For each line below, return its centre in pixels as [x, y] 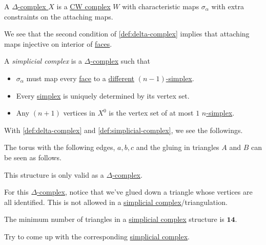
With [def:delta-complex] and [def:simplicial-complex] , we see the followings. [124, 130]
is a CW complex [84, 6]
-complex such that [120, 61]
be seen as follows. [33, 157]
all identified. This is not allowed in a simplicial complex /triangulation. [116, 202]
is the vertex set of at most [151, 113]
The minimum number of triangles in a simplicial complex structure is [114, 219]
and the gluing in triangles [178, 147]
